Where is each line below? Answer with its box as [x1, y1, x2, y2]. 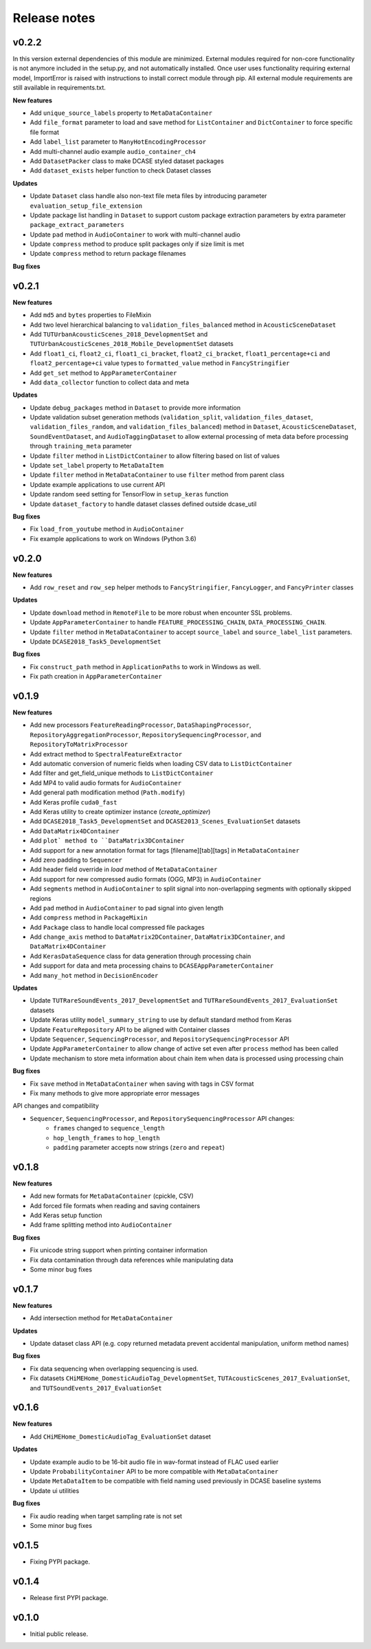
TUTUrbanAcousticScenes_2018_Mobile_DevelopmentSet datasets [30, 340, 234, 348]
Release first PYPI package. [30, 1593, 109, 1602]
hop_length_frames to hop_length [53, 1133, 161, 1142]
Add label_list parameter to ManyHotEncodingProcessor [30, 138, 206, 146]
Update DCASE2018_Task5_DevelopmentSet [30, 637, 161, 646]
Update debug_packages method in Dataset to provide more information [30, 403, 240, 412]
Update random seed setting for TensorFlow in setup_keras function [30, 490, 229, 499]
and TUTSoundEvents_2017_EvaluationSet [30, 1384, 162, 1392]
